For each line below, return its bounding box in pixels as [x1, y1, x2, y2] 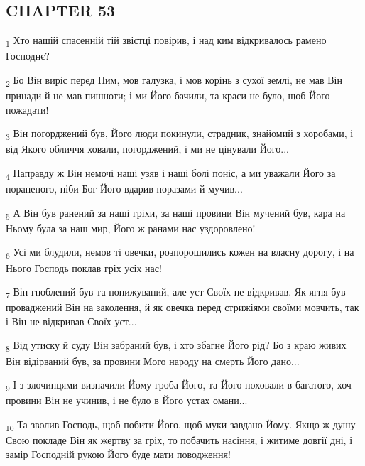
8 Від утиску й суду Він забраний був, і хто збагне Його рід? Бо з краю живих [6, 337, 347, 354]
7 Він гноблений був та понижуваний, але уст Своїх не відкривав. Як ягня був [6, 284, 346, 300]
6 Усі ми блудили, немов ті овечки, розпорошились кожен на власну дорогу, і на [6, 244, 354, 261]
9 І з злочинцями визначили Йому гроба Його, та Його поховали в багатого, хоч [6, 377, 352, 394]
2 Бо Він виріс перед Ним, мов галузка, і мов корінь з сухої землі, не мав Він [6, 72, 342, 89]
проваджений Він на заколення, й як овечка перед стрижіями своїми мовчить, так [6, 300, 359, 315]
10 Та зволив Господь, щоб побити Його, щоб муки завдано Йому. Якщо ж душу [6, 416, 356, 433]
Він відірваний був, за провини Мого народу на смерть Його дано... [6, 353, 300, 368]
